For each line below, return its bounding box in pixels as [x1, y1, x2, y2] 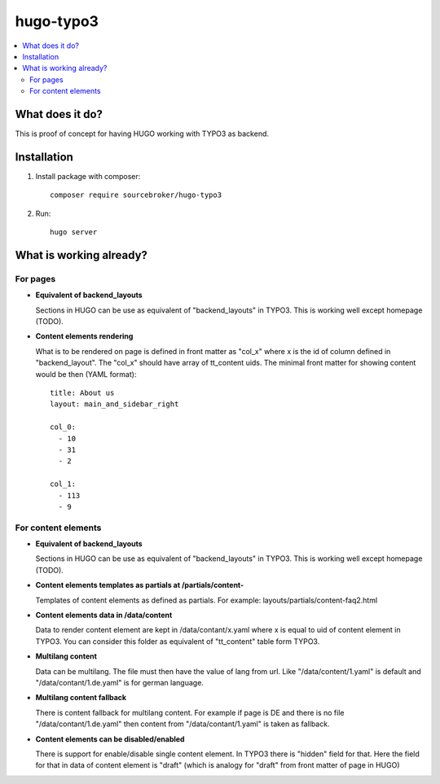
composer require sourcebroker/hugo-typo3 [50, 191, 222, 199]
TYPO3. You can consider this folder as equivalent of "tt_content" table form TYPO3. [35, 636, 320, 646]
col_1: [50, 480, 77, 488]
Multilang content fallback [35, 693, 126, 703]
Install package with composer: [35, 171, 141, 181]
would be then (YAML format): [35, 369, 137, 379]
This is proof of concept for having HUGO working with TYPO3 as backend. [15, 129, 269, 138]
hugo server [50, 228, 98, 237]
